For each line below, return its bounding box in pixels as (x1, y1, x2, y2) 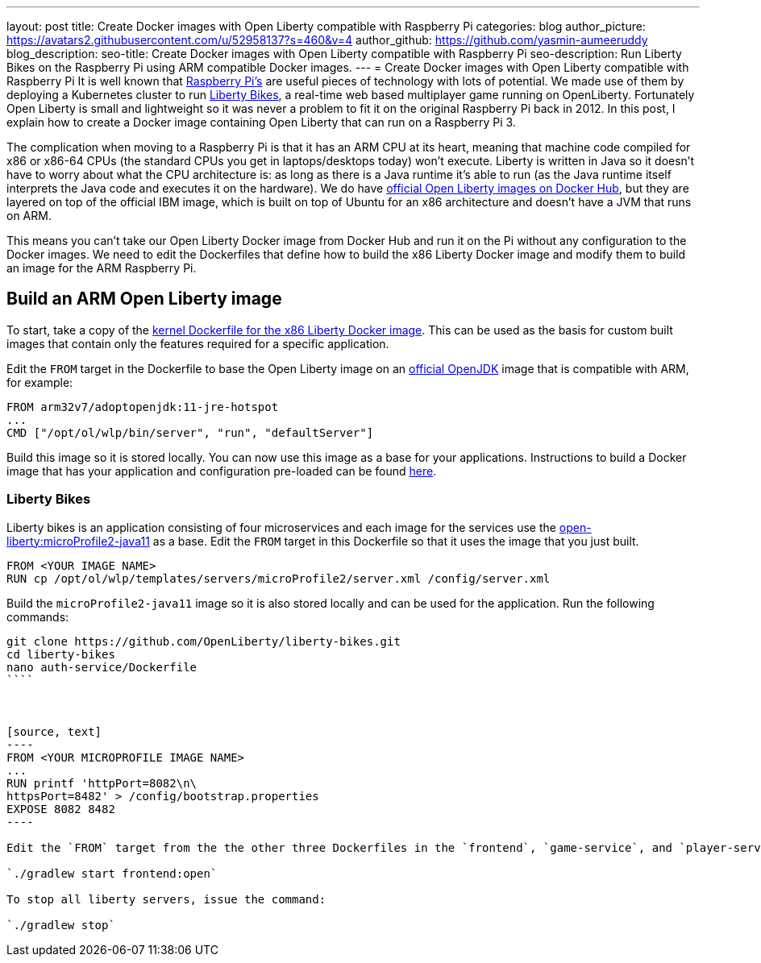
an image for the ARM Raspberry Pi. (6, 261, 197, 275)
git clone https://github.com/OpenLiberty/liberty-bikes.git (6, 634, 401, 648)
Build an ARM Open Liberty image (6, 288, 282, 309)
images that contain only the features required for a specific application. (6, 336, 389, 351)
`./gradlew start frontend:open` (6, 866, 218, 880)
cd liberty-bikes (6, 647, 115, 661)
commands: (6, 609, 69, 624)
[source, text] (6, 724, 102, 738)
